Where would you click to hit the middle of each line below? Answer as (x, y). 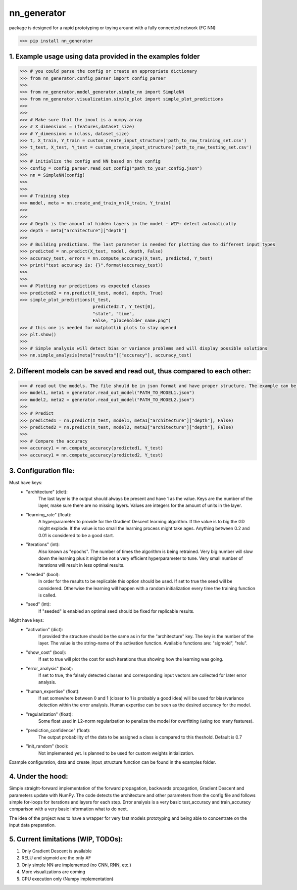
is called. (48, 595)
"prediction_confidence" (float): (58, 730)
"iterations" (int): (43, 544)
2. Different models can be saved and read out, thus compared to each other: (130, 371)
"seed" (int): (38, 604)
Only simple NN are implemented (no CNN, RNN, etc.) (76, 865)
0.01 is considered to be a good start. (76, 535)
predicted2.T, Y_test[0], (124, 307)
